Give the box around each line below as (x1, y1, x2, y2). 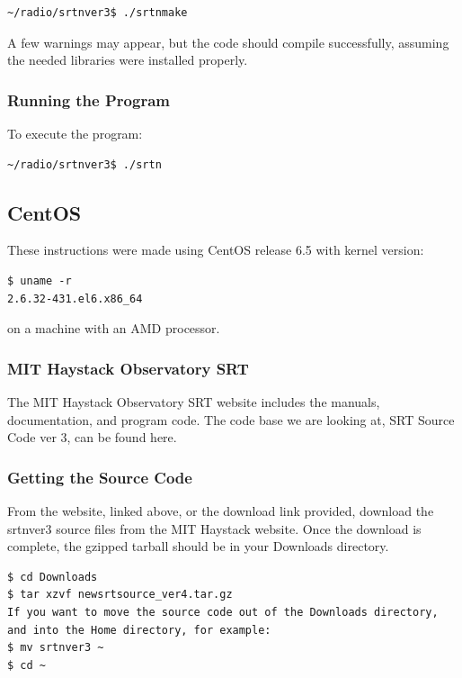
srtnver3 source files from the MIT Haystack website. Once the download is (7, 519, 422, 538)
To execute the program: (7, 124, 143, 142)
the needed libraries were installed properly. (7, 50, 248, 69)
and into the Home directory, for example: (7, 623, 271, 637)
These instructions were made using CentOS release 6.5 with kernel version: (7, 240, 424, 259)
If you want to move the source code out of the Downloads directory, (7, 605, 439, 619)
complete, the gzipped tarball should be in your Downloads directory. (7, 537, 389, 556)
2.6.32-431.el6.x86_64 (7, 292, 143, 305)
